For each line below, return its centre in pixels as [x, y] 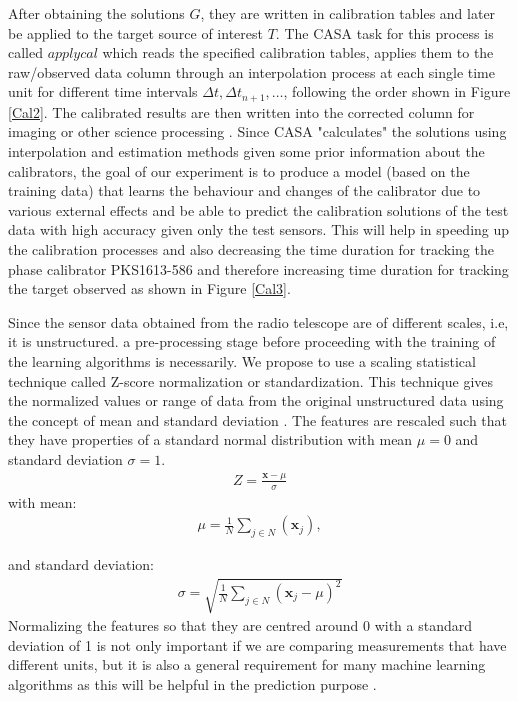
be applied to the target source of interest [135, 32]
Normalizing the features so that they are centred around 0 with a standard [240, 625]
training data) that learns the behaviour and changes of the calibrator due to [244, 190]
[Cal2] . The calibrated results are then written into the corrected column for [241, 111]
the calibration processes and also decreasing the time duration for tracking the [251, 248]
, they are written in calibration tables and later [348, 13]
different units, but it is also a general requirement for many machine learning [247, 664]
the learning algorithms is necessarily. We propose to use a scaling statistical [242, 360]
